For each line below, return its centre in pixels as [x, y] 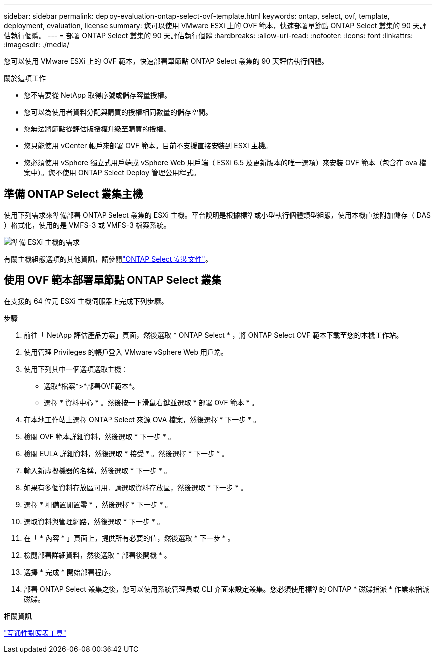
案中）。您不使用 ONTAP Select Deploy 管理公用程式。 [112, 173]
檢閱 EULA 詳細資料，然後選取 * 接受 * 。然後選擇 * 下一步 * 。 [126, 453]
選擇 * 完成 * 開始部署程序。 [70, 572]
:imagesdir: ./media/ [37, 45]
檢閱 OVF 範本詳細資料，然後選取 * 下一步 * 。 [100, 436]
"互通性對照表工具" [35, 633]
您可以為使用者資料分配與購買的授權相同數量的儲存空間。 [118, 112]
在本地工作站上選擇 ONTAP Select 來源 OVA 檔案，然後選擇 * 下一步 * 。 [142, 419]
